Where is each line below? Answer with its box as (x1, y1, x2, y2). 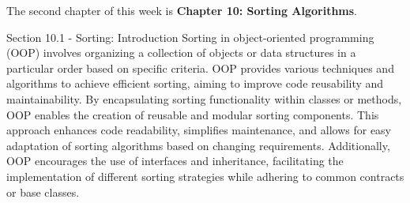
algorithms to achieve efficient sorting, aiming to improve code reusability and (6, 75, 384, 92)
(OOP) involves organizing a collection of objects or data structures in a (6, 44, 356, 61)
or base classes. (6, 183, 80, 200)
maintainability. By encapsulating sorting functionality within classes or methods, (6, 90, 402, 107)
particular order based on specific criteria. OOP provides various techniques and (6, 59, 394, 76)
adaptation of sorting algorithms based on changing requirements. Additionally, (6, 137, 390, 153)
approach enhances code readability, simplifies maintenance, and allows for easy (6, 122, 392, 138)
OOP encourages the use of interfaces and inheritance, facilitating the (6, 152, 344, 169)
